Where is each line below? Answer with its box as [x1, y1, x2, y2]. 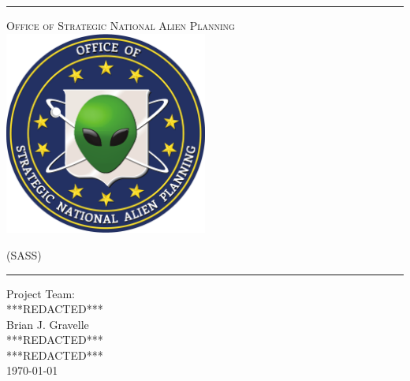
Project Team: [6, 285, 75, 301]
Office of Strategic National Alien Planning [6, 17, 235, 33]
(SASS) [6, 246, 42, 263]
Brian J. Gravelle [6, 316, 89, 332]
